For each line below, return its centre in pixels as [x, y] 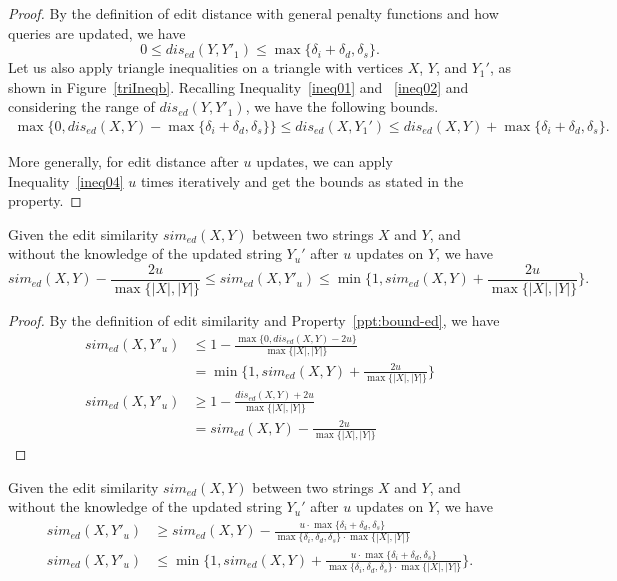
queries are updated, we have [97, 32]
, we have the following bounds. [342, 106]
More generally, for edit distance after [123, 161]
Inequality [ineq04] [66, 180]
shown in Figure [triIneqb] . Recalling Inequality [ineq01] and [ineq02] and [238, 86]
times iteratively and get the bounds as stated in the [302, 180]
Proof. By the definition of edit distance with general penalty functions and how [253, 13]
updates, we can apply [324, 161]
